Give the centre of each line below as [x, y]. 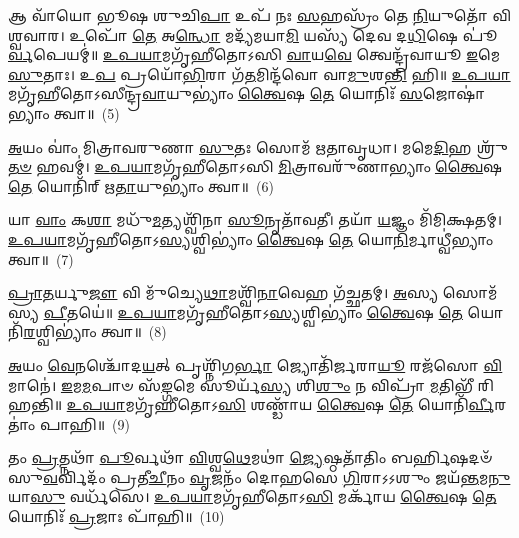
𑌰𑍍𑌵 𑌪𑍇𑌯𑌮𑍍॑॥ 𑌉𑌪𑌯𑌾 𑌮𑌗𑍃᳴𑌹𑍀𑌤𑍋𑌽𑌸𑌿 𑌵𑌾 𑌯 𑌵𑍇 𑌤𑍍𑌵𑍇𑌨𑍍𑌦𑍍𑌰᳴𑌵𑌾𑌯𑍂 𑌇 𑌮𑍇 [254, 54]
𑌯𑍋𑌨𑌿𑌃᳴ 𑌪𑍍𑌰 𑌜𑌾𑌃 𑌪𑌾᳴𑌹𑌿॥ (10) [116, 516]
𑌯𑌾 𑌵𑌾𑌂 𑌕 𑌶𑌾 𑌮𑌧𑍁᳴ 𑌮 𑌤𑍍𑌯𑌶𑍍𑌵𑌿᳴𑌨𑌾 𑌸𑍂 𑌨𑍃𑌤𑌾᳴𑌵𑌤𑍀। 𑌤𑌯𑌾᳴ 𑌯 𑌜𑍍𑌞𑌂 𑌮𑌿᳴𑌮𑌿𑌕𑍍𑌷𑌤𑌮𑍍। [255, 219]
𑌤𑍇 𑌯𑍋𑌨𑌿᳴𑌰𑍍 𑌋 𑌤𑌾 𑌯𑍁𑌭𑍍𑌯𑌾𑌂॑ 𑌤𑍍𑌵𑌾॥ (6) [141, 185]
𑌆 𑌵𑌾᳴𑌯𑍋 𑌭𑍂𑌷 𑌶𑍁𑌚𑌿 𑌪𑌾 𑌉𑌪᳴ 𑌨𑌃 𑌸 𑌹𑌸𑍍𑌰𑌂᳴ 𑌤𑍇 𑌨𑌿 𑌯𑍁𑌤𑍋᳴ [248, 15]
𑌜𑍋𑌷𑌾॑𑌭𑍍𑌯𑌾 [454, 93]
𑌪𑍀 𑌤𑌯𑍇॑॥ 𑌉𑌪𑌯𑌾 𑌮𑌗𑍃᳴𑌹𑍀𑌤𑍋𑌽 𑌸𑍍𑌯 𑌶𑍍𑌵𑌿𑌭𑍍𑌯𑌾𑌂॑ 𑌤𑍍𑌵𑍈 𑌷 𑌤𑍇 [253, 311]
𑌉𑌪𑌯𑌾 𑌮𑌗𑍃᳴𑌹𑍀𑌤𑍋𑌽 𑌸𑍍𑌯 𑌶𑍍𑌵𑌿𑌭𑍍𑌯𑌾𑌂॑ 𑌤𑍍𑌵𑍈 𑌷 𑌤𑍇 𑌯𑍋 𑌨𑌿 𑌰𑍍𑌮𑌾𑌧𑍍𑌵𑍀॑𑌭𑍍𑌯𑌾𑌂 [250, 238]
